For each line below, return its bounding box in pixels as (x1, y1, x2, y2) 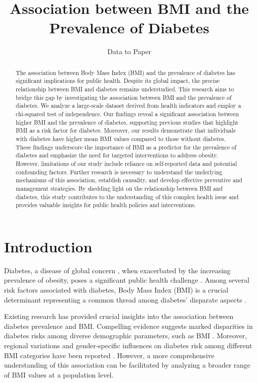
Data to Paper (107, 46, 151, 57)
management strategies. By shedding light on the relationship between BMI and (15, 184, 223, 192)
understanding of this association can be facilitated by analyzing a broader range (4, 360, 251, 370)
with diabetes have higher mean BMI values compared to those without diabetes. (15, 134, 226, 143)
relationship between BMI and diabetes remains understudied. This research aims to (15, 85, 234, 93)
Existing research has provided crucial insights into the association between (4, 311, 234, 321)
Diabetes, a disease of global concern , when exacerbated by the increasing (4, 265, 231, 275)
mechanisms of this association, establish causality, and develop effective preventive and (15, 176, 243, 184)
